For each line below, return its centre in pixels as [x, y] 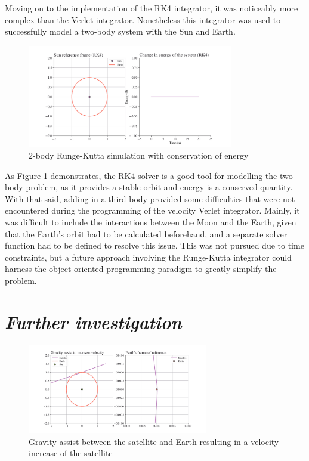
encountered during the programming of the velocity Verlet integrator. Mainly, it [152, 210]
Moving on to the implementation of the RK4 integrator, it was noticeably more [152, 8]
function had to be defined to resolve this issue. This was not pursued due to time [154, 245]
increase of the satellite [71, 453]
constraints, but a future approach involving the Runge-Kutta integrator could [148, 257]
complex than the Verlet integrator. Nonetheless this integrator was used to [143, 19]
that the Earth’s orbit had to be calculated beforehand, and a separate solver [146, 233]
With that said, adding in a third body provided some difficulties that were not [150, 198]
